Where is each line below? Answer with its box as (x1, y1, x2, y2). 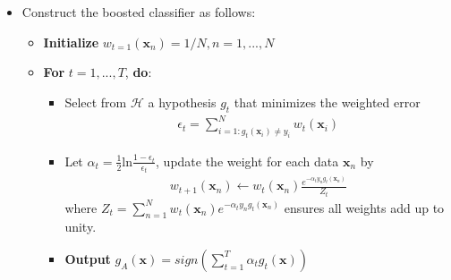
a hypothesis (148, 92, 217, 111)
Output (64, 249, 111, 267)
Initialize (43, 32, 99, 51)
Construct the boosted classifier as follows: (21, 3, 256, 21)
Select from (64, 92, 127, 111)
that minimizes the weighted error (234, 92, 421, 111)
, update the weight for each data (156, 151, 339, 170)
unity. (64, 217, 97, 236)
